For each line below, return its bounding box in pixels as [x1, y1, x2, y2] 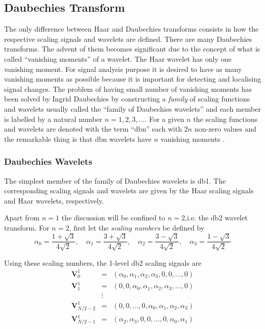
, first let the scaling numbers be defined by [69, 222, 205, 233]
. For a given [144, 113, 184, 124]
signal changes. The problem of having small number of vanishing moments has [4, 83, 252, 94]
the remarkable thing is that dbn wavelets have [4, 133, 152, 144]
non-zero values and [194, 123, 256, 134]
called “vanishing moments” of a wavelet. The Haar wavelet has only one [4, 53, 232, 64]
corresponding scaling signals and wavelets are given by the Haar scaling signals [4, 185, 254, 196]
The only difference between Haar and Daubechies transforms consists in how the [4, 23, 259, 34]
